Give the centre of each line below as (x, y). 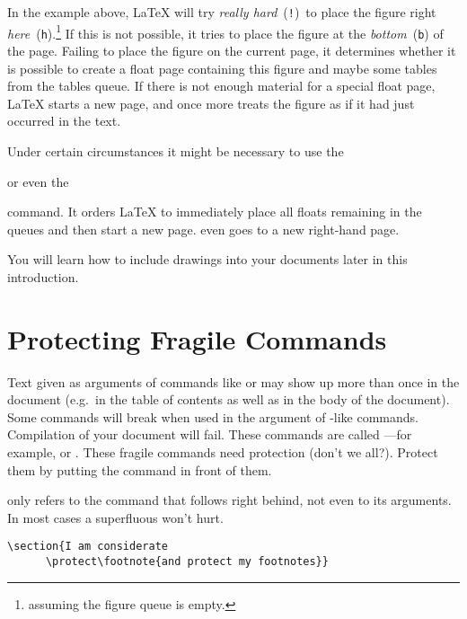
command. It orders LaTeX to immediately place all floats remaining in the (215, 212)
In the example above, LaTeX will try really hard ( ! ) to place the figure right (222, 12)
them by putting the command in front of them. (140, 469)
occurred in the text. (64, 121)
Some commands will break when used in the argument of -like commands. (213, 416)
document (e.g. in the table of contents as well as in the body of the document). (229, 399)
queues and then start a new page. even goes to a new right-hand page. (203, 229)
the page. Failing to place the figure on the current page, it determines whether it (232, 50)
